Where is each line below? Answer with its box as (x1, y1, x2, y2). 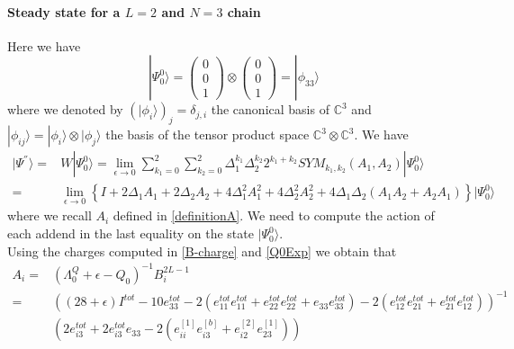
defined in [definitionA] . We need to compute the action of (113, 206, 435, 225)
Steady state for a (7, 2, 121, 21)
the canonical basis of (211, 100, 329, 119)
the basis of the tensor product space (105, 125, 310, 144)
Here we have (7, 36, 81, 55)
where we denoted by (7, 100, 123, 119)
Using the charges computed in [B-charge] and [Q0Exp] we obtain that (7, 241, 397, 260)
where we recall (7, 206, 92, 225)
